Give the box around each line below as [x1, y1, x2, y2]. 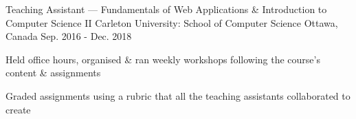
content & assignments [5, 65, 101, 80]
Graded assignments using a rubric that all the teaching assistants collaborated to [5, 88, 351, 102]
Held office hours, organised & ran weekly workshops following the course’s [5, 52, 320, 66]
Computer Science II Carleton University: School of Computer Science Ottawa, [5, 15, 338, 30]
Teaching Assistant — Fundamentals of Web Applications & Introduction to [5, 2, 327, 16]
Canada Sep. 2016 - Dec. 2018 [5, 29, 132, 43]
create [5, 102, 31, 116]
